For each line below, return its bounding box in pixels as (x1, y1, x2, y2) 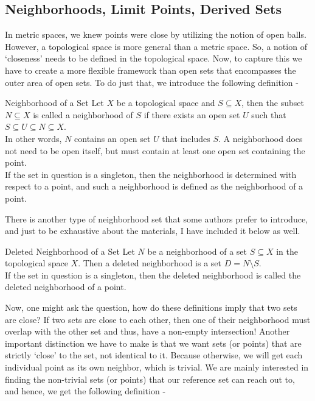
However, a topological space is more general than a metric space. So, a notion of (5, 40, 307, 52)
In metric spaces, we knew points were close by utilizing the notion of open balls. (5, 28, 306, 41)
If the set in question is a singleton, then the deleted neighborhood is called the (5, 268, 301, 281)
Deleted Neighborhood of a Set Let (5, 244, 135, 257)
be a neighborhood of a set (147, 244, 247, 257)
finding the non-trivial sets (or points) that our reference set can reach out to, (5, 372, 295, 385)
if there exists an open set (144, 108, 240, 121)
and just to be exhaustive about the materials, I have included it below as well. (5, 224, 300, 237)
